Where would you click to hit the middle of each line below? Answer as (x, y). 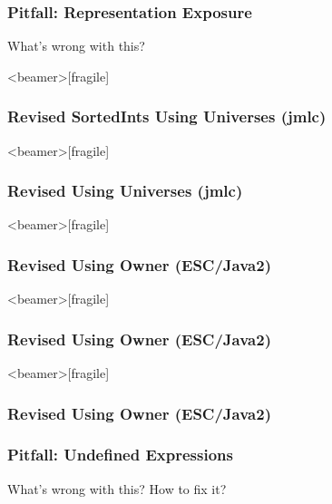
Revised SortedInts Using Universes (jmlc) (167, 116)
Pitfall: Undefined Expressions (120, 455)
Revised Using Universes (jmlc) (125, 191)
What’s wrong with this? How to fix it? (117, 488)
